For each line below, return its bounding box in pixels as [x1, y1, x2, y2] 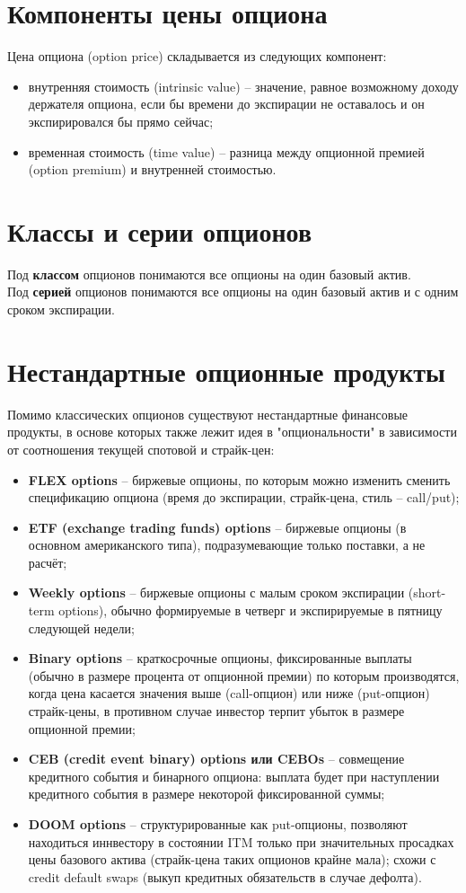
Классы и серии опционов [7, 212, 312, 249]
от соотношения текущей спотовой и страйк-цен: [7, 439, 275, 458]
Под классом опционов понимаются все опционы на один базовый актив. [7, 264, 411, 283]
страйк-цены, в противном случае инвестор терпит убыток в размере [28, 702, 405, 721]
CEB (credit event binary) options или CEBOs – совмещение [28, 749, 405, 768]
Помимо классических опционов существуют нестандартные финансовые [7, 404, 409, 423]
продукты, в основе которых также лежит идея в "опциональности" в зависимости [7, 422, 457, 441]
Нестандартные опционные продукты [7, 352, 445, 389]
